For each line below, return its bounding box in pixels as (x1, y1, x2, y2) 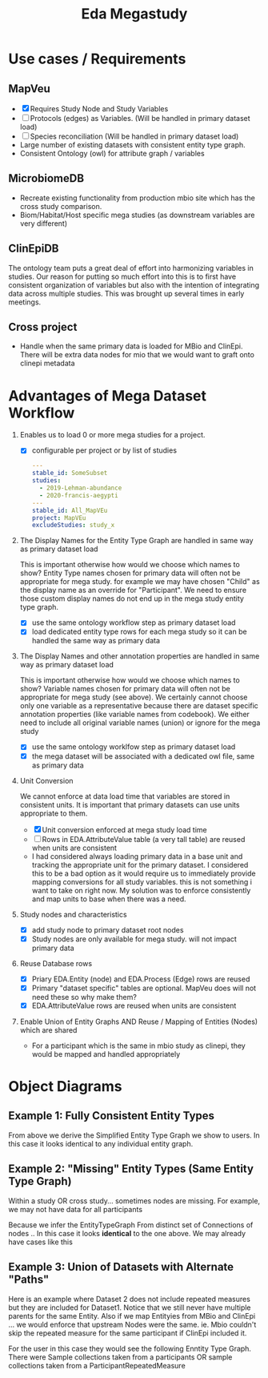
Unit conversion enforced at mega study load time (42, 824, 207, 834)
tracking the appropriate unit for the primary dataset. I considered (31, 860, 249, 869)
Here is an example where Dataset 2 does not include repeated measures (8, 1294, 250, 1303)
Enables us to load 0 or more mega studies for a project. (19, 430, 206, 440)
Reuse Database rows (19, 958, 93, 968)
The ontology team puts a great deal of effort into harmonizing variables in (8, 263, 254, 272)
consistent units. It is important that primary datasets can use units (19, 800, 240, 809)
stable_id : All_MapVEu (31, 506, 108, 514)
